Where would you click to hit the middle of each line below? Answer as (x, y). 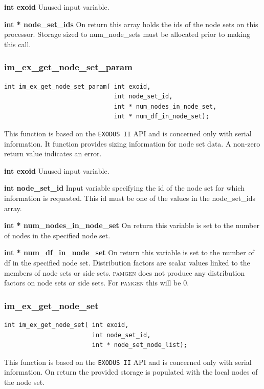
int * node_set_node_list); (139, 345)
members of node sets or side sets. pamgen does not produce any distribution (125, 272)
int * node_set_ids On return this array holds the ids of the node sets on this (131, 24)
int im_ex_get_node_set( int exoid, (67, 325)
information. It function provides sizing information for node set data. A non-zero (132, 143)
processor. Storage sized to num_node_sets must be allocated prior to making (127, 34)
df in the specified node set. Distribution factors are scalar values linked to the (127, 262)
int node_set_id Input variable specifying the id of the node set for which (124, 188)
